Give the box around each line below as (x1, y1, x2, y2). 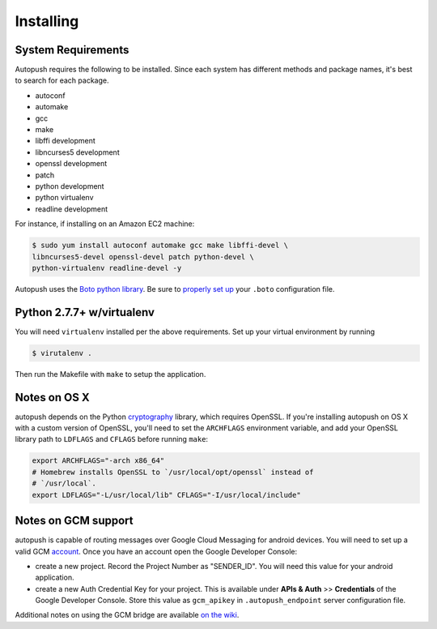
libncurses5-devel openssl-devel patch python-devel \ (32, 252, 254, 261)
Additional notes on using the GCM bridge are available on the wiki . (15, 610, 240, 620)
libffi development (35, 136, 96, 146)
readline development (35, 203, 108, 214)
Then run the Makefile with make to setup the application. (15, 369, 206, 379)
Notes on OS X (15, 390, 90, 404)
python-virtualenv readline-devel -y (32, 263, 182, 272)
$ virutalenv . (32, 349, 92, 357)
